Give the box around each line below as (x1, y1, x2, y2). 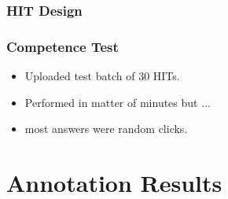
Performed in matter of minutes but (24, 94, 198, 110)
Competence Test (6, 36, 119, 56)
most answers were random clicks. (24, 120, 188, 137)
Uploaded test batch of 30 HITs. (24, 68, 180, 84)
